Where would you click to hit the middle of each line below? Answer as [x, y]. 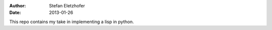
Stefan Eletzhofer [67, 6]
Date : [15, 13]
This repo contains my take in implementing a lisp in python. [72, 22]
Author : [18, 6]
